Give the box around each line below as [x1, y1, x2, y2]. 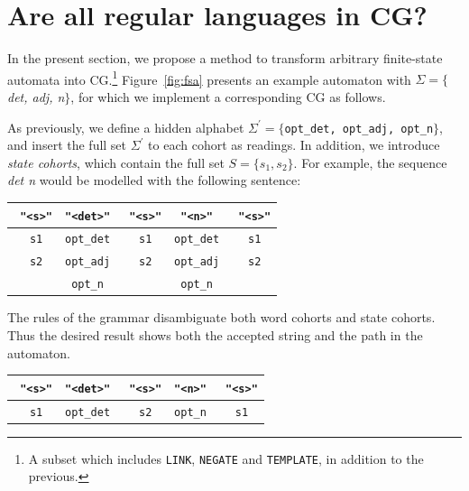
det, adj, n [7, 87, 65, 106]
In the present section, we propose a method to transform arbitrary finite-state [7, 49, 443, 68]
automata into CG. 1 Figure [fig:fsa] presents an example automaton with [7, 67, 411, 88]
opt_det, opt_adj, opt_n [284, 122, 434, 135]
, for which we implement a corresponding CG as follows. [70, 87, 386, 106]
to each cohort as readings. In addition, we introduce [148, 135, 440, 154]
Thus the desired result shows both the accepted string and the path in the [7, 325, 423, 344]
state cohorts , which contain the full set [7, 153, 225, 171]
